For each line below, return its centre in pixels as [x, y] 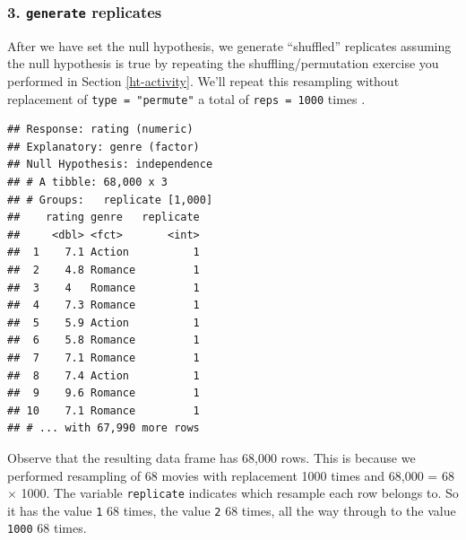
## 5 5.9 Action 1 [104, 322]
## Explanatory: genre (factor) [104, 147]
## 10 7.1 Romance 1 [104, 410]
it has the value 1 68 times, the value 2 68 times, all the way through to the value [232, 510]
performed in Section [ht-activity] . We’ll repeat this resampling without [203, 80]
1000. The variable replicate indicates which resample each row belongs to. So [240, 493]
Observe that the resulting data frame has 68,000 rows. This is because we [211, 457]
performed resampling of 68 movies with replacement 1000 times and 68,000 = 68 [231, 475]
